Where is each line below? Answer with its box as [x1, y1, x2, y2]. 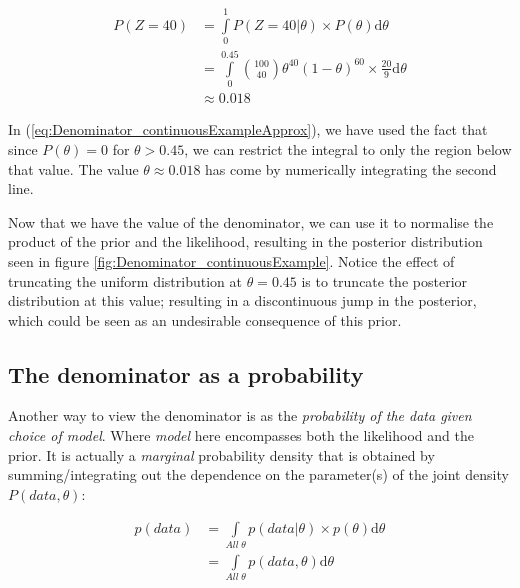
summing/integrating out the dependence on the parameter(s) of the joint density [8, 464, 509, 485]
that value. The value [8, 158, 139, 179]
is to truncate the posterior [301, 270, 468, 291]
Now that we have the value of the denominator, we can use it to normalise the [8, 211, 494, 232]
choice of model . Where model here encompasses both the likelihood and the [8, 425, 474, 446]
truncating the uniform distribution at [8, 270, 242, 291]
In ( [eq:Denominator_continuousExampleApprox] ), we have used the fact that [8, 119, 488, 140]
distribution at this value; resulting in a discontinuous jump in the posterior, [8, 290, 477, 311]
